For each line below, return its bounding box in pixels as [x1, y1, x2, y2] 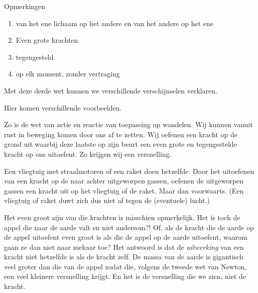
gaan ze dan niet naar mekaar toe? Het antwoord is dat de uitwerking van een [4, 241, 244, 252]
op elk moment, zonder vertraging [16, 68, 120, 79]
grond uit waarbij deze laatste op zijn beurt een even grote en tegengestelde [4, 139, 237, 149]
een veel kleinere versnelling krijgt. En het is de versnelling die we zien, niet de [4, 271, 246, 281]
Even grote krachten [16, 35, 78, 45]
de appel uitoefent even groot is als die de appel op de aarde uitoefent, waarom [4, 232, 247, 242]
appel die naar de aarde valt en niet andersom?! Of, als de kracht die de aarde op [4, 222, 254, 232]
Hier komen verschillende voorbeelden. [4, 102, 122, 113]
